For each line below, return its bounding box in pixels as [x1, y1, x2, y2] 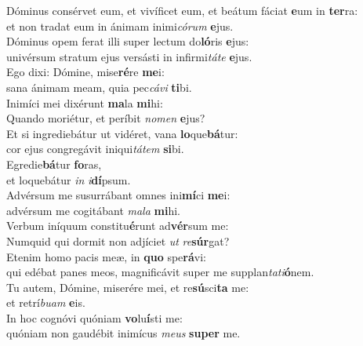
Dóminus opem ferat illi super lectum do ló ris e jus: [6, 33, 249, 49]
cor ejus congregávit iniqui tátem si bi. [6, 140, 184, 157]
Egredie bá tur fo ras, [6, 155, 102, 172]
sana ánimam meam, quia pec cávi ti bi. [6, 78, 192, 95]
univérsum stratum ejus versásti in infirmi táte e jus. [6, 48, 252, 64]
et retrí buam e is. [6, 294, 85, 311]
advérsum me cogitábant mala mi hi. [6, 202, 180, 218]
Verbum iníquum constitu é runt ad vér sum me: [6, 217, 229, 234]
